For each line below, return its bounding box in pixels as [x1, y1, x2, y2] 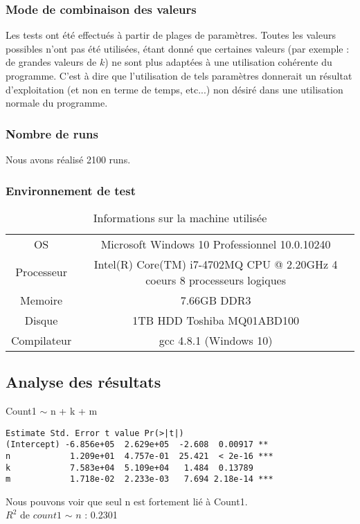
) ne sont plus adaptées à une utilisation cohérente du [105, 55, 332, 69]
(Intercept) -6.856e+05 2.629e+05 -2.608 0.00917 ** [6, 440, 269, 450]
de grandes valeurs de [6, 55, 97, 69]
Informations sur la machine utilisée [93, 209, 267, 226]
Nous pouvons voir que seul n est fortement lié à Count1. [6, 494, 248, 508]
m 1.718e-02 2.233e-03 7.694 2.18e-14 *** [6, 474, 273, 485]
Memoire [20, 291, 63, 308]
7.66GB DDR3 [180, 291, 251, 308]
